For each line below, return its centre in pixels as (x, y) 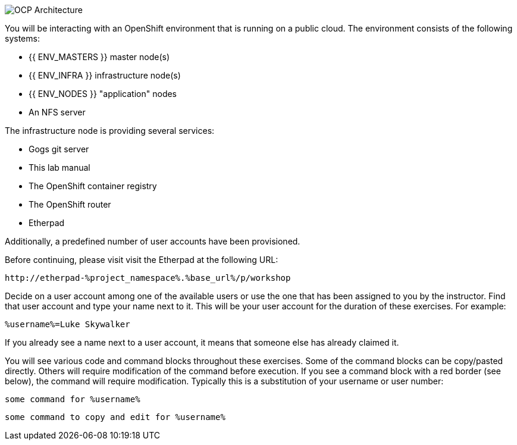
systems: (22, 38)
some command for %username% (73, 399)
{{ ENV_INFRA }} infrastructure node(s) (105, 75)
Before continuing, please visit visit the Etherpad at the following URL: (142, 260)
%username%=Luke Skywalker (68, 324)
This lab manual (59, 167)
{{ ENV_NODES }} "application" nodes (103, 94)
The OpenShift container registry (93, 186)
